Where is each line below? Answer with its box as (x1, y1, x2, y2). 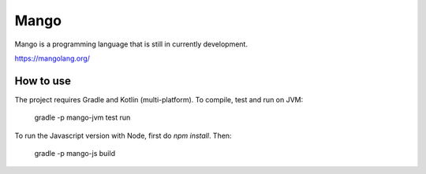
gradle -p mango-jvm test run (34, 113, 131, 122)
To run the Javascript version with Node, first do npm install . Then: (14, 131, 232, 140)
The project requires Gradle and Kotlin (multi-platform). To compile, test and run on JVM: (14, 94, 304, 104)
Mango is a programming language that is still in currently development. (14, 39, 248, 49)
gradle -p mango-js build (34, 149, 116, 158)
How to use (14, 74, 71, 87)
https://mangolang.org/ (14, 54, 91, 63)
